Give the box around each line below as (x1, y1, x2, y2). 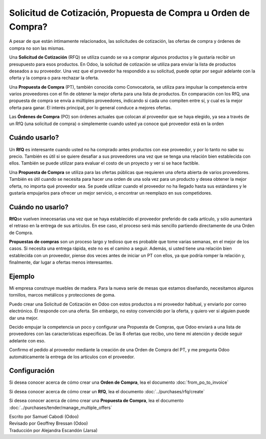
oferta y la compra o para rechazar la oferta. (9, 75, 100, 81)
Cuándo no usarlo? (9, 203, 69, 211)
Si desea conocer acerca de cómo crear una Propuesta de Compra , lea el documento (9, 398, 184, 404)
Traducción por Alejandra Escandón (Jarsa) (9, 427, 98, 433)
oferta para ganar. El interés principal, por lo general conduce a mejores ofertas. (9, 104, 172, 110)
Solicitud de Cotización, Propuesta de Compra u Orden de (9, 7, 250, 18)
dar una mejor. (9, 315, 39, 321)
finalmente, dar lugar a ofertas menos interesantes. (9, 259, 113, 266)
